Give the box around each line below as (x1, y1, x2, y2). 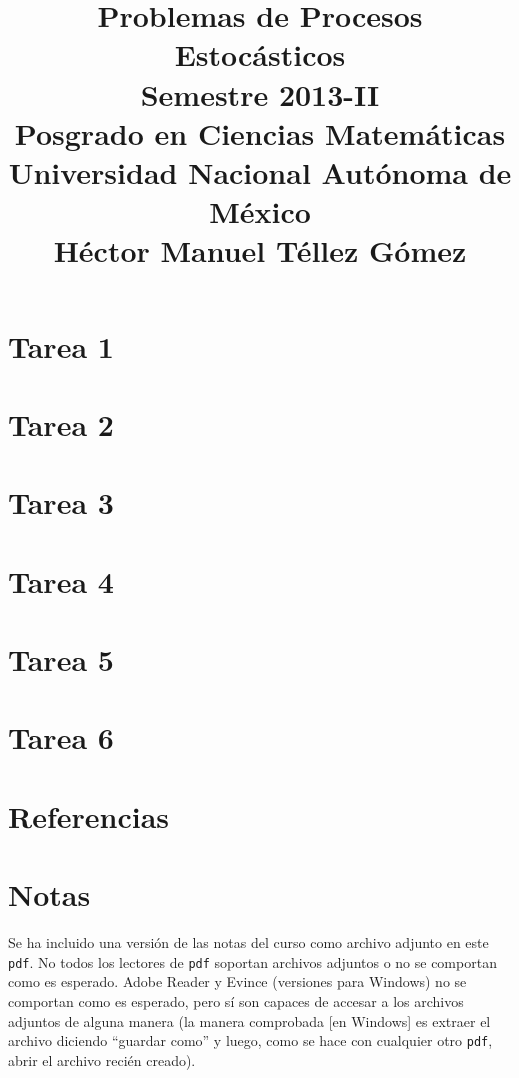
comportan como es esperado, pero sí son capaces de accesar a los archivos (8, 990, 464, 1011)
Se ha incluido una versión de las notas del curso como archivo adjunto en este (8, 932, 489, 953)
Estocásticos (174, 34, 346, 75)
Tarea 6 (8, 717, 114, 758)
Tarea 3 (8, 482, 114, 523)
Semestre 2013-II (140, 73, 380, 114)
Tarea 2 (8, 403, 114, 444)
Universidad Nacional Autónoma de (8, 151, 512, 192)
